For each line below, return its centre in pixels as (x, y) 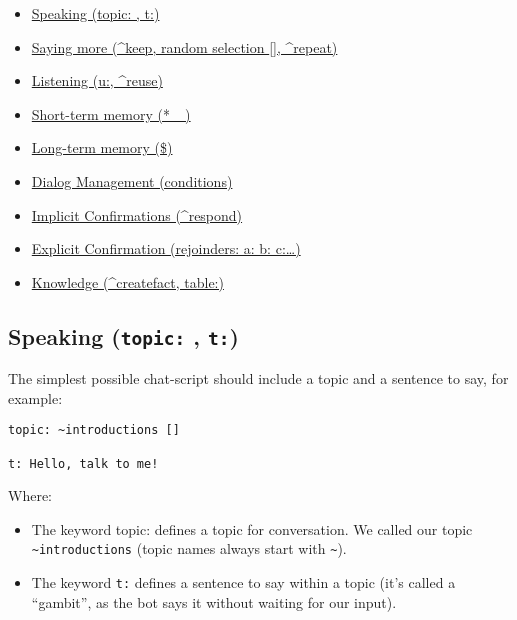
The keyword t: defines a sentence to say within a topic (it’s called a (243, 582)
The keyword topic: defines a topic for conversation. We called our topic (252, 528)
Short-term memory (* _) (111, 113)
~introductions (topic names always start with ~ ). (189, 548)
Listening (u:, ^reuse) (97, 80)
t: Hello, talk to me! (83, 463)
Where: (30, 495)
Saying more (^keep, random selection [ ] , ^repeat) (184, 46)
